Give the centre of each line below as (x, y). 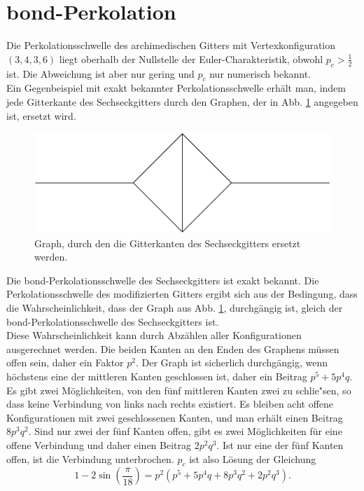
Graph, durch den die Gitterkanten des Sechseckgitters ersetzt (168, 243)
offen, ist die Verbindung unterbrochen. (90, 458)
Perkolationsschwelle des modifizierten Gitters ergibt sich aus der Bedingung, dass (182, 294)
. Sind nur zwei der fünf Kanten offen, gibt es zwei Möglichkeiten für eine (185, 431)
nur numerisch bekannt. (260, 73)
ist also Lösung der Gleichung (253, 458)
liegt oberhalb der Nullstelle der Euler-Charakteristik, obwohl (191, 58)
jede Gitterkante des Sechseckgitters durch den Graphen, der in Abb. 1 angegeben (182, 101)
